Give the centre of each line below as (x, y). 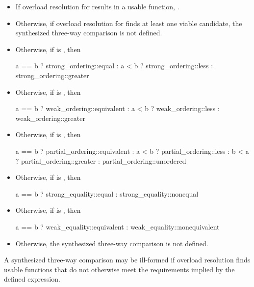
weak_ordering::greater (50, 118)
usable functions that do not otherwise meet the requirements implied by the (119, 269)
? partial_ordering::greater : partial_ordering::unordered (101, 160)
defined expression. (32, 279)
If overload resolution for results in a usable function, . (97, 6)
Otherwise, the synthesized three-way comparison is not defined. (112, 243)
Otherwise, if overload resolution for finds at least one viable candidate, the (129, 23)
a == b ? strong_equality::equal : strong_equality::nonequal (107, 193)
